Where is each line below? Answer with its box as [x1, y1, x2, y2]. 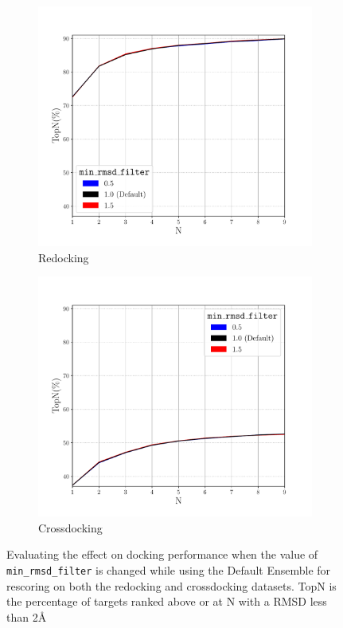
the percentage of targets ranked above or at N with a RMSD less [6, 593, 327, 610]
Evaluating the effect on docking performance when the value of [6, 546, 318, 563]
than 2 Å [6, 608, 47, 625]
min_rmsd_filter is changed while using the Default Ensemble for [6, 561, 331, 578]
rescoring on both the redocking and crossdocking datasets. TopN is [6, 577, 337, 594]
